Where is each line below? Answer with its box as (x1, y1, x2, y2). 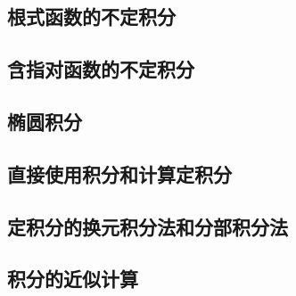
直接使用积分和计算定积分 (7, 160, 232, 187)
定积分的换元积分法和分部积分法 (7, 212, 288, 240)
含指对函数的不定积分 (7, 55, 194, 83)
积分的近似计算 (7, 265, 138, 292)
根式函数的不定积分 (7, 3, 176, 30)
